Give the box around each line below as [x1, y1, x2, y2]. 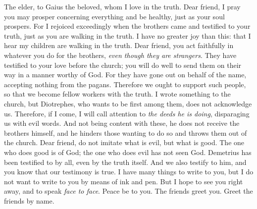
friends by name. [4, 195, 54, 206]
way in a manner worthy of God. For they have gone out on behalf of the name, [4, 69, 247, 80]
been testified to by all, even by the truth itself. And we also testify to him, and [4, 157, 247, 167]
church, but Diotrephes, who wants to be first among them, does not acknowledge [4, 98, 252, 108]
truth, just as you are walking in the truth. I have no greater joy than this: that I [4, 30, 251, 41]
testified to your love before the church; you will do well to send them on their [4, 59, 242, 70]
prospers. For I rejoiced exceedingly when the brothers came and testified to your [4, 21, 251, 31]
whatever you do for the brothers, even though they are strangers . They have [4, 50, 237, 60]
